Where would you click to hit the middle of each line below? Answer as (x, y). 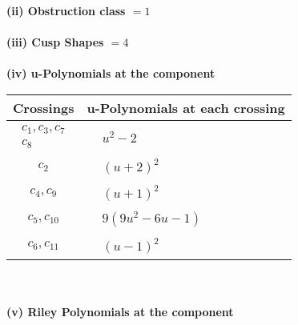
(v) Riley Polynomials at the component (120, 312)
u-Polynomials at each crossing (186, 107)
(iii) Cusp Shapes (55, 42)
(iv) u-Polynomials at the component (111, 73)
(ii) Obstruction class (66, 10)
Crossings (44, 107)
